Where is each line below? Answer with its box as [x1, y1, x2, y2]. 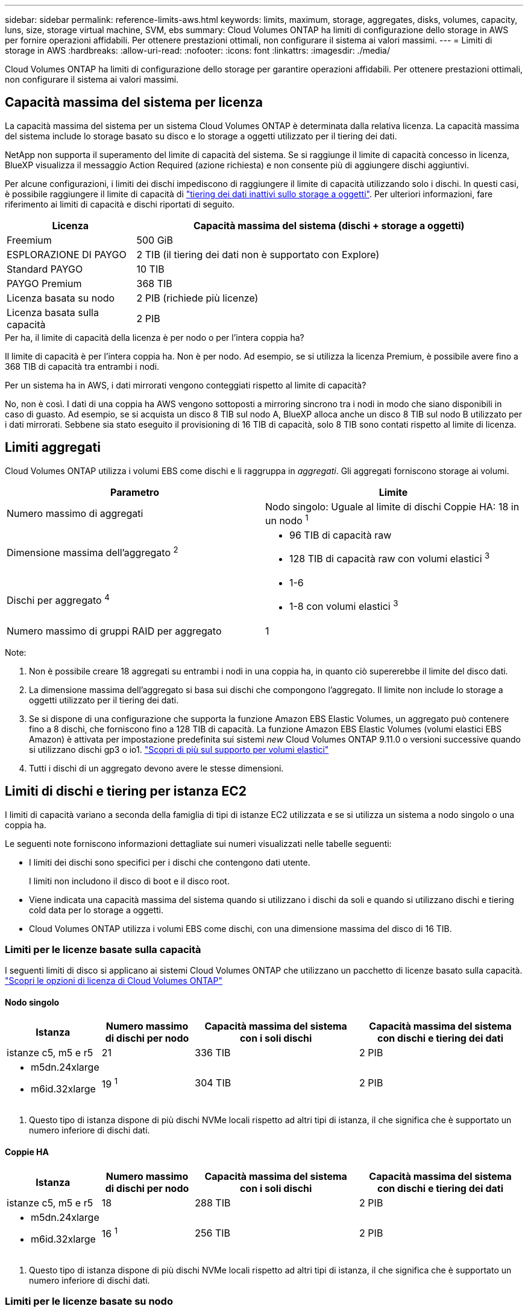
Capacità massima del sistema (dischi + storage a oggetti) [193, 219, 465, 232]
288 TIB [195, 1196, 231, 1209]
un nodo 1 [265, 512, 309, 527]
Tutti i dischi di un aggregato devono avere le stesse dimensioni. [29, 762, 284, 773]
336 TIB [195, 1047, 231, 1059]
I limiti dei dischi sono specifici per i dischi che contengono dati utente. [29, 857, 310, 867]
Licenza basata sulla [7, 306, 99, 318]
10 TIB [136, 262, 165, 275]
